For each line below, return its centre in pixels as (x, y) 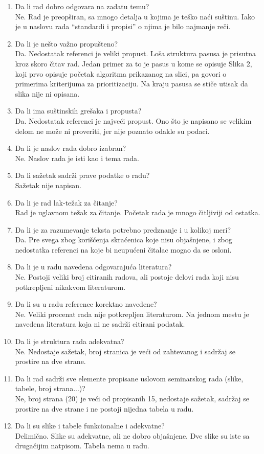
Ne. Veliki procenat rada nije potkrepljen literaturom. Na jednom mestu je (132, 314)
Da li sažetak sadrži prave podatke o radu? (82, 175)
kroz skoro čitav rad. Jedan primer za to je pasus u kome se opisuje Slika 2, (134, 63)
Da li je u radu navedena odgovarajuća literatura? (93, 267)
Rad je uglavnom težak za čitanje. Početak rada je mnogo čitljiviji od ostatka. (138, 212)
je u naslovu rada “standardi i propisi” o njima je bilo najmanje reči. (123, 26)
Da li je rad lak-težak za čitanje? (66, 202)
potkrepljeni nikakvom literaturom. (70, 287)
